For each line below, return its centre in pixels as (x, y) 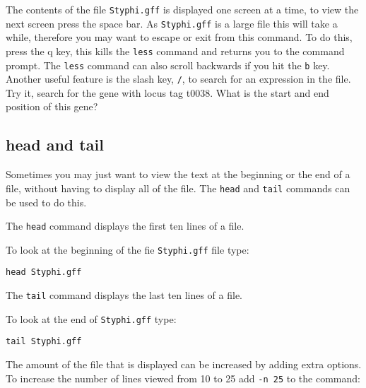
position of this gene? (52, 106)
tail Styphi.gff (44, 342)
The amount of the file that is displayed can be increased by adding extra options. (184, 364)
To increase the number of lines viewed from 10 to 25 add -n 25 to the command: (183, 378)
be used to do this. (46, 202)
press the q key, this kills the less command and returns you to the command (175, 51)
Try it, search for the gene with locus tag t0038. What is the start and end (167, 92)
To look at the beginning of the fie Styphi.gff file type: (128, 249)
